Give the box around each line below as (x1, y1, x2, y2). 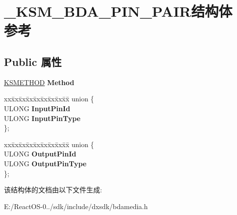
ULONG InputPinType (4, 113, 80, 123)
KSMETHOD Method (4, 77, 75, 87)
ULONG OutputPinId (4, 149, 77, 159)
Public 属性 (4, 54, 62, 69)
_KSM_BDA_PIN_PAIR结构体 (4, 1, 233, 21)
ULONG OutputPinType (4, 158, 87, 168)
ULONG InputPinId (4, 103, 70, 113)
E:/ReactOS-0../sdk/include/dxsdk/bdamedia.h (4, 201, 148, 211)
